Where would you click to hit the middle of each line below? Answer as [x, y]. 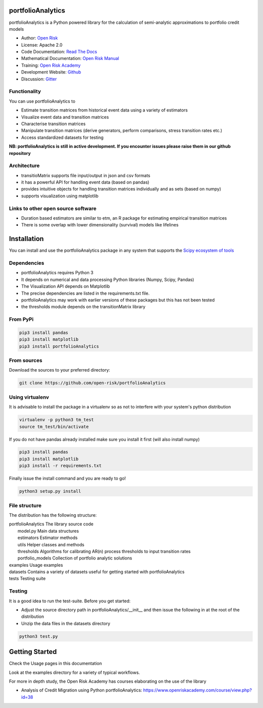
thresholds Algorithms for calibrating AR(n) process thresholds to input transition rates [104, 551]
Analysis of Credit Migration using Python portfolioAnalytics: [82, 690]
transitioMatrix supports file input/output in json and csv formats [86, 175]
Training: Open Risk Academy [51, 65]
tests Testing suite [27, 578]
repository [20, 153]
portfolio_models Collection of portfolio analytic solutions [75, 558]
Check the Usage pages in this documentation [56, 663]
